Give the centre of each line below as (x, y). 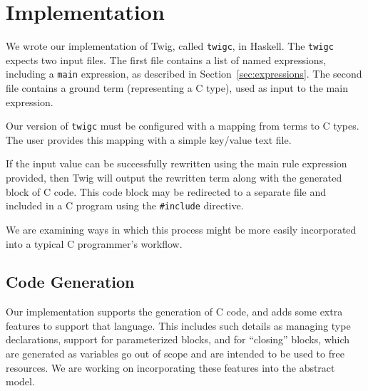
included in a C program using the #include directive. (125, 205)
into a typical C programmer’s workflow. (94, 243)
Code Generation (70, 282)
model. (20, 381)
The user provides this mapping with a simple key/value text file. (149, 139)
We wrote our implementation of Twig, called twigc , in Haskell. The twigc (170, 46)
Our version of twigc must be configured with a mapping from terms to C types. (183, 126)
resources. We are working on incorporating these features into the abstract (170, 367)
